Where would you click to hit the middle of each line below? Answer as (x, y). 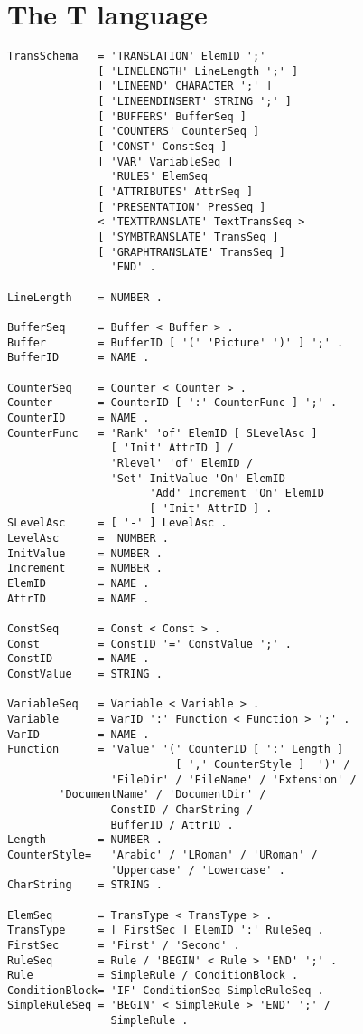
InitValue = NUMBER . (85, 553)
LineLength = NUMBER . (85, 297)
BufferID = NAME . (79, 358)
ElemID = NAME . (79, 584)
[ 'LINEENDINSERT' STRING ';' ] (195, 102)
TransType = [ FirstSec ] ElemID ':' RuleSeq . (166, 930)
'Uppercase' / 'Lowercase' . (198, 870)
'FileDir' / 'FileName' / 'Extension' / (233, 779)
